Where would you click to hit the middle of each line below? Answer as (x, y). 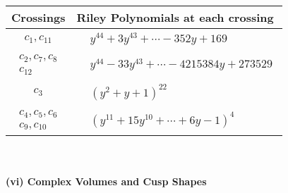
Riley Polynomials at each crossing (175, 17)
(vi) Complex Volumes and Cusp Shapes (106, 181)
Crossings (38, 17)
